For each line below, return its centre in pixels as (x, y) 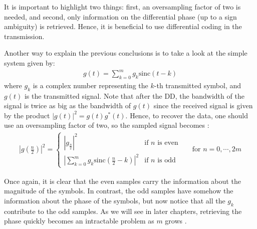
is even (168, 143)
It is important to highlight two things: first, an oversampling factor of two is (122, 7)
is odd (167, 161)
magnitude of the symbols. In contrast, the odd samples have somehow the (119, 191)
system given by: (30, 62)
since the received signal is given (203, 105)
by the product (27, 115)
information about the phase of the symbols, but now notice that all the (115, 200)
